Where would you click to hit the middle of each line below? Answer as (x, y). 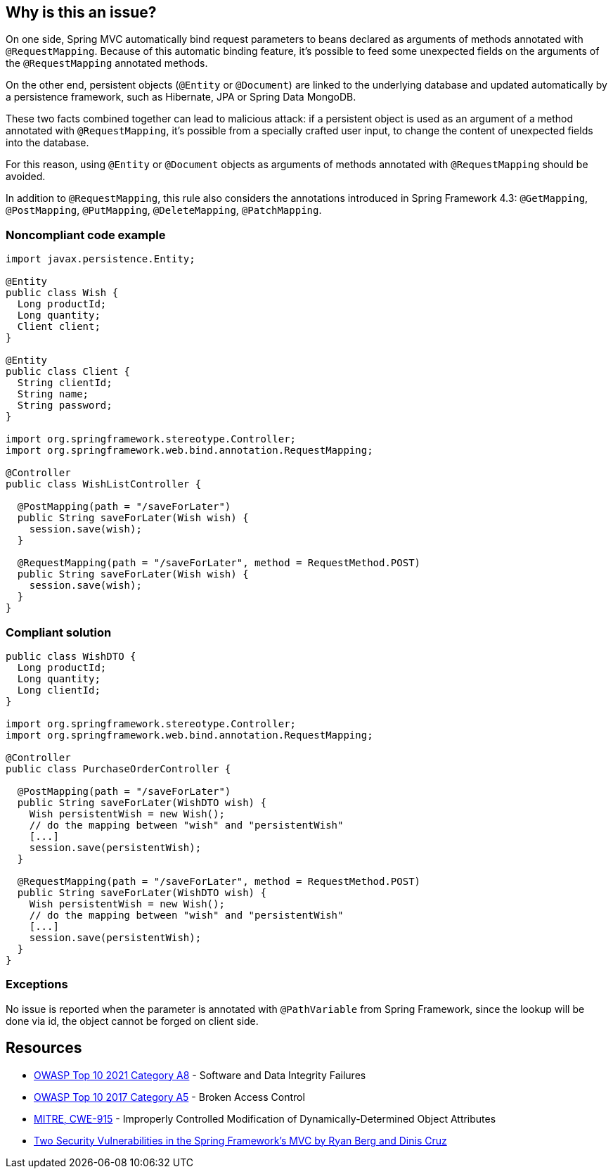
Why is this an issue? (81, 12)
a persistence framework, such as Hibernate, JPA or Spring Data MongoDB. (181, 97)
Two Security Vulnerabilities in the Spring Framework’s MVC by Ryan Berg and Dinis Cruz (240, 1140)
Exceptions (37, 984)
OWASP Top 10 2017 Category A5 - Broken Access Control (169, 1097)
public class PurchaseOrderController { (118, 768)
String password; (65, 406)
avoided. (26, 177)
